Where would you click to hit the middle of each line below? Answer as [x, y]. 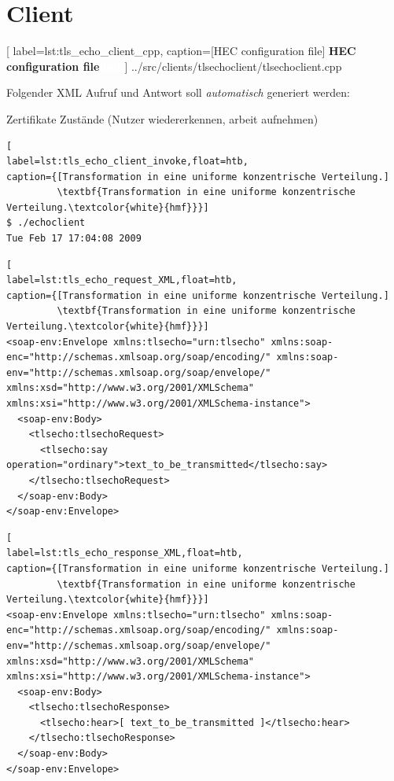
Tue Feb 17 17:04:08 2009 [74, 239]
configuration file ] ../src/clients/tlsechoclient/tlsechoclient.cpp [174, 66]
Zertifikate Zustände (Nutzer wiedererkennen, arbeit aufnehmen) [162, 118]
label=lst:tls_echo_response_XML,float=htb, [125, 553]
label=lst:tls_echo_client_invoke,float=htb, [127, 162]
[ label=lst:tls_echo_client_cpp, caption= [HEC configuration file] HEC [181, 51]
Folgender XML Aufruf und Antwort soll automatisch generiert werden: [178, 92]
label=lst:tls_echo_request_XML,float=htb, [122, 280]
